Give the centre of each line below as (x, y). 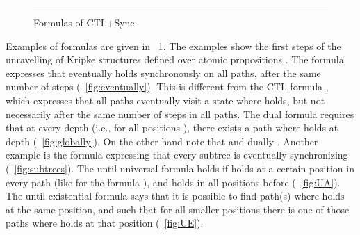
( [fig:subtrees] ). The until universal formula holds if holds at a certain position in (180, 168)
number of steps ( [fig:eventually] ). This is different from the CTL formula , (167, 87)
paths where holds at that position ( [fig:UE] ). (105, 223)
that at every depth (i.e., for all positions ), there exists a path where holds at (172, 128)
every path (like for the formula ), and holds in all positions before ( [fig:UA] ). (173, 182)
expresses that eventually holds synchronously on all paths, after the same (163, 73)
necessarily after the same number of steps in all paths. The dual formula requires (180, 114)
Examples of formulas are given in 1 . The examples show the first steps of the (173, 46)
